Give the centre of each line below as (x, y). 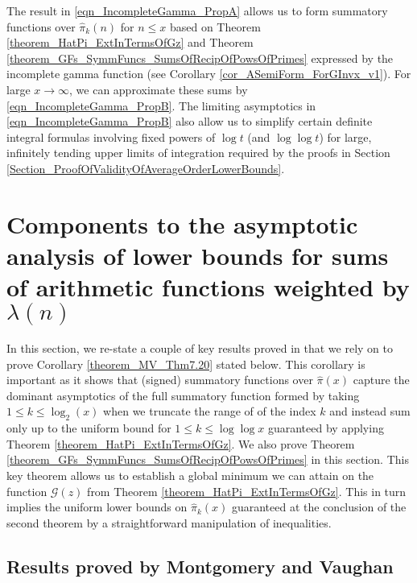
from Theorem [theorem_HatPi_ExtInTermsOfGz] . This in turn (247, 491)
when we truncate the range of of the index (210, 411)
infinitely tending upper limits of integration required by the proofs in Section (198, 153)
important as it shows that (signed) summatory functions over (160, 380)
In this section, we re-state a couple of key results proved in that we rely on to (200, 348)
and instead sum (370, 411)
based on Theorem (215, 26)
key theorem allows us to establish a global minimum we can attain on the (190, 475)
